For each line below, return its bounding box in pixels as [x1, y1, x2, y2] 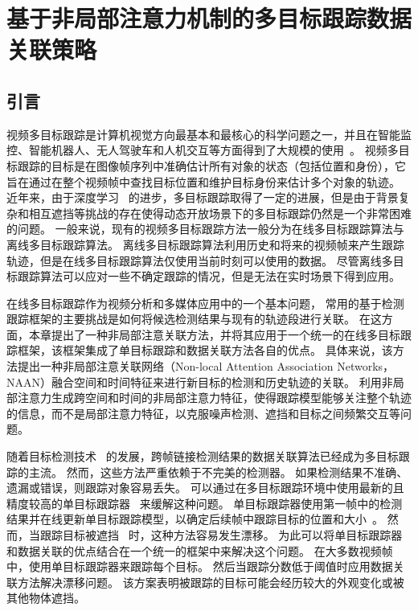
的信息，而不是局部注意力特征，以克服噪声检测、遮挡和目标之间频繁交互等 [6, 404, 400, 421]
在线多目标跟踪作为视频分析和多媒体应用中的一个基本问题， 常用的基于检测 [6, 294, 404, 311]
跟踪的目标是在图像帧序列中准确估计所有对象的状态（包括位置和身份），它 [17, 157, 406, 174]
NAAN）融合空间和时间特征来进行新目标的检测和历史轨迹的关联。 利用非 [6, 373, 393, 390]
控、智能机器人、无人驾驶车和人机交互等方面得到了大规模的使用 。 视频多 [6, 141, 399, 158]
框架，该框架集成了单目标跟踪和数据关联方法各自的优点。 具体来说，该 [17, 342, 393, 359]
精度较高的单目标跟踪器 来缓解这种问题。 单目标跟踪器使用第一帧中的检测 [6, 494, 403, 511]
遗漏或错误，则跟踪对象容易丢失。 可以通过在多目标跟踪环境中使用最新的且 [6, 479, 404, 496]
